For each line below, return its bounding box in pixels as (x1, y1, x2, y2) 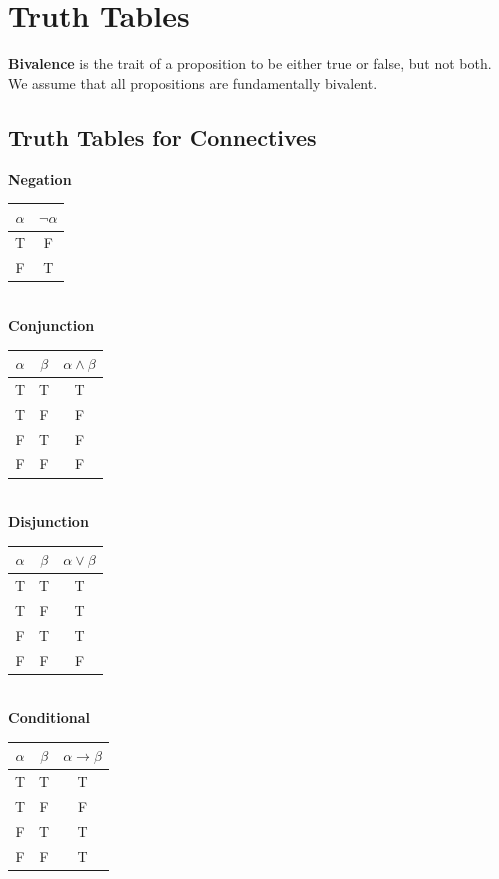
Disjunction (8, 511, 89, 532)
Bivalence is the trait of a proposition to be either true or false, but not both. (8, 53, 492, 74)
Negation (8, 168, 72, 189)
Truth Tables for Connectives (8, 121, 317, 152)
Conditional (8, 707, 91, 728)
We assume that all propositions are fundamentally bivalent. (8, 72, 378, 93)
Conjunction (8, 314, 95, 335)
